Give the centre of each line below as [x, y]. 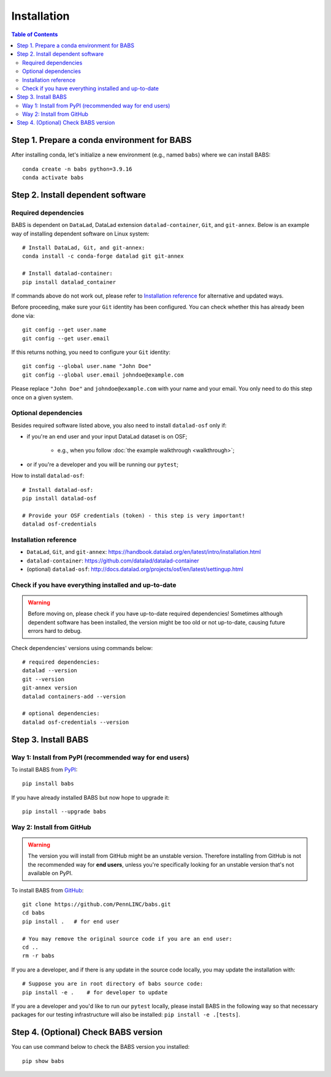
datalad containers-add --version [74, 696]
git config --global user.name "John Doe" [87, 366]
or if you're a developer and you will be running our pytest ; [103, 464]
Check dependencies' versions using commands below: [82, 648]
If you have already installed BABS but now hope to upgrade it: [90, 797]
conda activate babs [53, 178]
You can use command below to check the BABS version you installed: [101, 1047]
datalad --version [50, 671]
